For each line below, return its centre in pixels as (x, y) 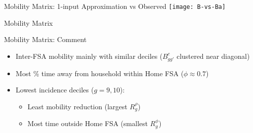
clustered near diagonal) (213, 56)
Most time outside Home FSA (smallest (88, 123)
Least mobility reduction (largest (77, 106)
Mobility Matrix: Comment (45, 39)
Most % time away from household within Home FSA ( (100, 73)
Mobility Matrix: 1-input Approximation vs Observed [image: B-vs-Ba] (115, 6)
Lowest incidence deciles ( (55, 90)
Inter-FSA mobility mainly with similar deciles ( (89, 56)
